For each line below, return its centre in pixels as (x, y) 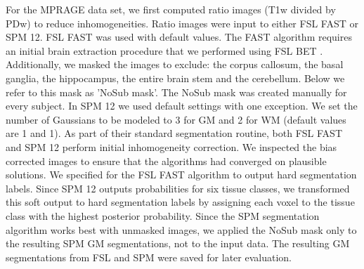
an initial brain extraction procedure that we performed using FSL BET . (164, 50)
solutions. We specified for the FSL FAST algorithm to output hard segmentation (181, 175)
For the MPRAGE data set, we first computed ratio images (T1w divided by (171, 9)
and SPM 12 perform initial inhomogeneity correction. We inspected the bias (171, 146)
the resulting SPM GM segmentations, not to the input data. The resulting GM (178, 243)
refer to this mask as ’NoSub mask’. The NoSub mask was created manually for (176, 92)
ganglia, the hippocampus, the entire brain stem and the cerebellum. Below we (175, 78)
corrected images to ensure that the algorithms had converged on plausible (166, 160)
